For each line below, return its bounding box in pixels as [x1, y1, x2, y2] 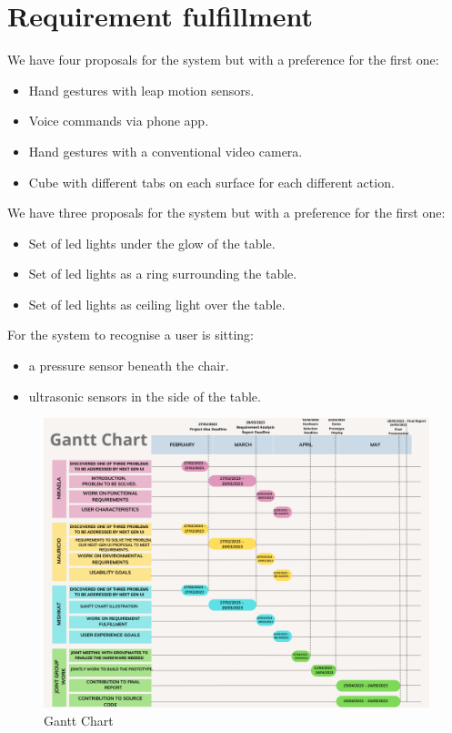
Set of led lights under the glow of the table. [28, 233, 276, 252]
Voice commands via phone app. [28, 111, 209, 130]
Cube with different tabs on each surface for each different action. [28, 172, 395, 191]
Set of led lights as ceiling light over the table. [28, 294, 286, 313]
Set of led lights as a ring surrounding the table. [28, 264, 297, 283]
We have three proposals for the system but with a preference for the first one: [7, 203, 446, 222]
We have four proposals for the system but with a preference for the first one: [7, 50, 439, 69]
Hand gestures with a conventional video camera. [28, 141, 303, 160]
